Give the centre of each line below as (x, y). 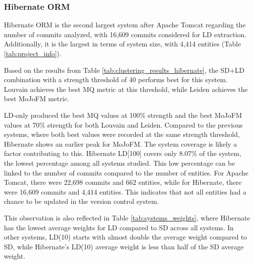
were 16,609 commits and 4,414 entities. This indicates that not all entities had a (125, 191)
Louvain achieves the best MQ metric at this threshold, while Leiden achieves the (126, 89)
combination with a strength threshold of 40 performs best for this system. (116, 79)
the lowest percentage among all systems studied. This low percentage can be (119, 163)
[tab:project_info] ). (33, 53)
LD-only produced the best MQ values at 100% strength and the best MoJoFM (123, 115)
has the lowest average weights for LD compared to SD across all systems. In (119, 227)
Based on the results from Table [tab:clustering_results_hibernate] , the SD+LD (124, 70)
